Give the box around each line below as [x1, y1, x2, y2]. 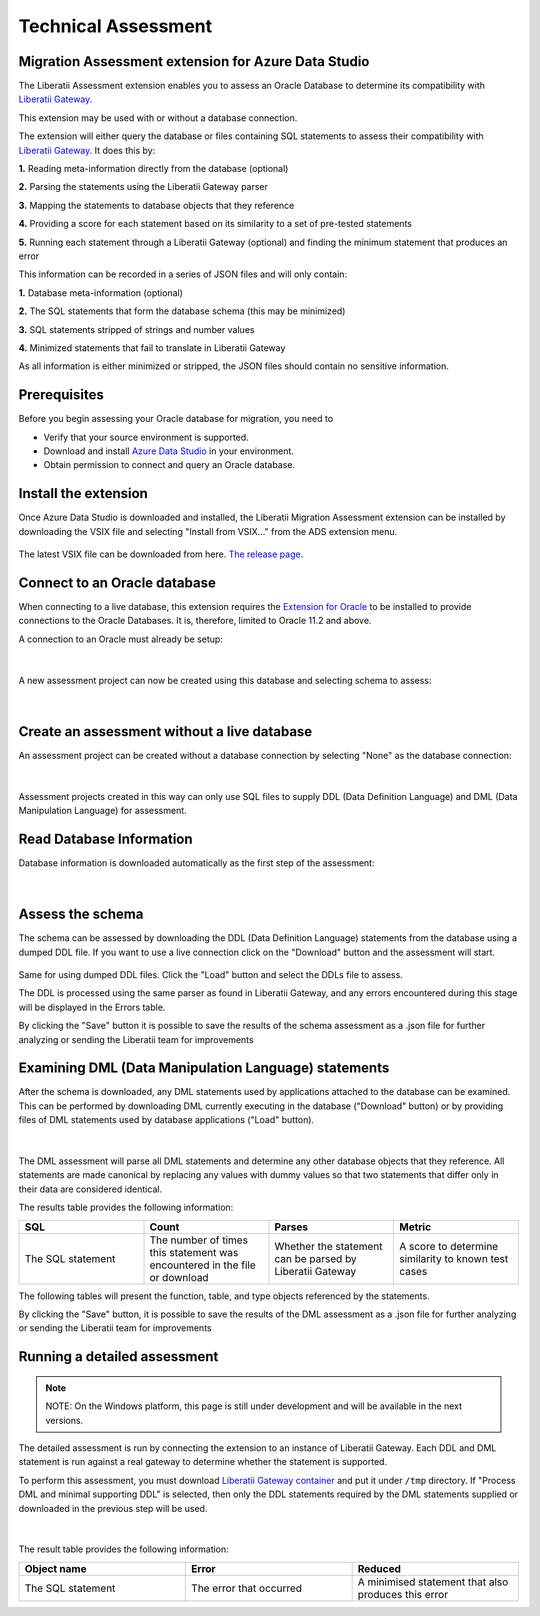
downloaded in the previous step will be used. [18, 1502, 208, 1514]
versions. [45, 1414, 84, 1426]
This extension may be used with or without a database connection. [18, 111, 298, 124]
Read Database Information [18, 830, 194, 847]
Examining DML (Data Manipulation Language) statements [18, 1060, 390, 1077]
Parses [274, 1220, 309, 1234]
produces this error [357, 1587, 449, 1601]
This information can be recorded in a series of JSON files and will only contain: [18, 268, 348, 280]
